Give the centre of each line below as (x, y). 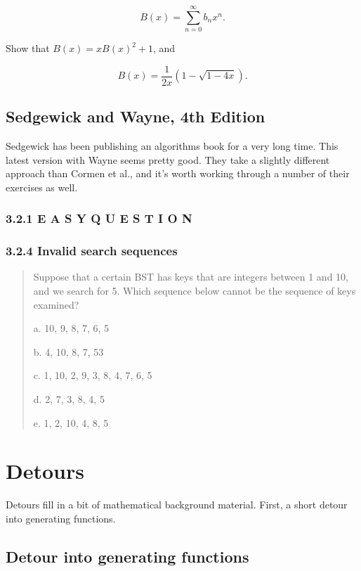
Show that (28, 48)
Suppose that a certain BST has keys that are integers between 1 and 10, (191, 277)
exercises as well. (42, 187)
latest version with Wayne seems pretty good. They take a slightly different (168, 159)
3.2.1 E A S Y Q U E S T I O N (99, 218)
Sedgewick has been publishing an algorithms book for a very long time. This (172, 145)
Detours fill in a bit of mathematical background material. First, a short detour (177, 505)
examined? (56, 304)
